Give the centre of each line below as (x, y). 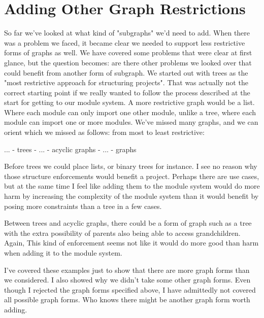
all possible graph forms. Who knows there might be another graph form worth (127, 299)
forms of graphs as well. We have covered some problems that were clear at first (128, 52)
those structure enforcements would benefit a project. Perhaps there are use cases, (132, 176)
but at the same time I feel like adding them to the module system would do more (132, 186)
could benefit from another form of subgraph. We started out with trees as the (126, 72)
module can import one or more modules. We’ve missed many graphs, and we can (131, 122)
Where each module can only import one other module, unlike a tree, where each (130, 112)
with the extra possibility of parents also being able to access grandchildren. (122, 233)
